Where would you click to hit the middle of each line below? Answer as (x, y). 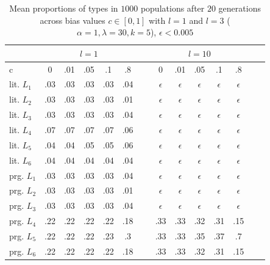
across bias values (73, 20)
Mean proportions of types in (64, 8)
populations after (172, 8)
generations (240, 8)
